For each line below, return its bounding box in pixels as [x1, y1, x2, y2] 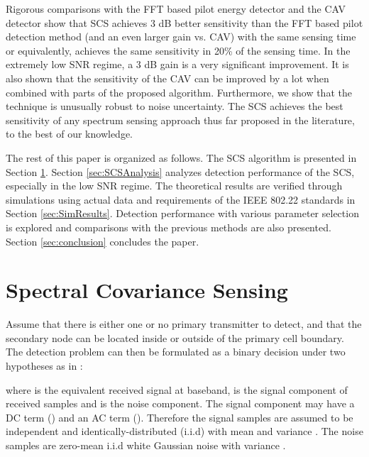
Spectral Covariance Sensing [6, 275, 288, 304]
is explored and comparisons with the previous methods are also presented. [6, 219, 331, 234]
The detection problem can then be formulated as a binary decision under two [6, 344, 346, 359]
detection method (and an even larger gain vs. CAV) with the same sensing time [6, 29, 356, 44]
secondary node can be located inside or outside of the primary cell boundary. [6, 330, 344, 345]
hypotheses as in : [6, 358, 83, 373]
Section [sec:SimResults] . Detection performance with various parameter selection [6, 206, 359, 221]
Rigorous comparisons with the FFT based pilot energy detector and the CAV [6, 1, 346, 16]
